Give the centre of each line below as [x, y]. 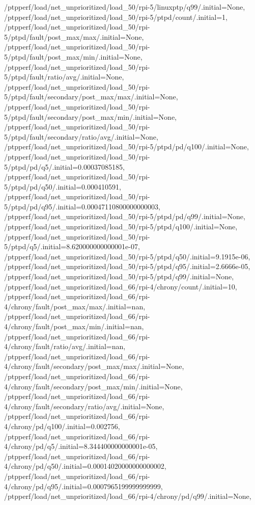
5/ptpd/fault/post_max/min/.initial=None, [73, 56]
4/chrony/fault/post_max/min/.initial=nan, [74, 326]
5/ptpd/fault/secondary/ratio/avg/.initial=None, [81, 136]
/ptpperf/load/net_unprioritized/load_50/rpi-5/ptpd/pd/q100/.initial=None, [126, 147]
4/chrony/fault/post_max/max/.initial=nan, [75, 306]
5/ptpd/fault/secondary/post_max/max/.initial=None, [91, 97]
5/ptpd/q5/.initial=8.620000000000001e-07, [72, 246]
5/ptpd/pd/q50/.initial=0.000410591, [63, 186]
